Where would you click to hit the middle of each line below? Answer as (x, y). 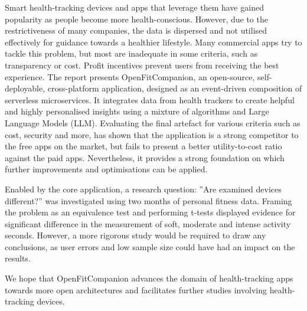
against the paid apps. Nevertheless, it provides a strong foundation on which (145, 157)
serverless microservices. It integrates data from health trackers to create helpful (150, 99)
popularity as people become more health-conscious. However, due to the (136, 19)
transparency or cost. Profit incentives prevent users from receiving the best (142, 65)
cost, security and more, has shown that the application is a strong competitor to (152, 134)
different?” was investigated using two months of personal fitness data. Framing (148, 200)
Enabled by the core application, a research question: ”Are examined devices (143, 189)
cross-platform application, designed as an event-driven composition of (175, 88)
